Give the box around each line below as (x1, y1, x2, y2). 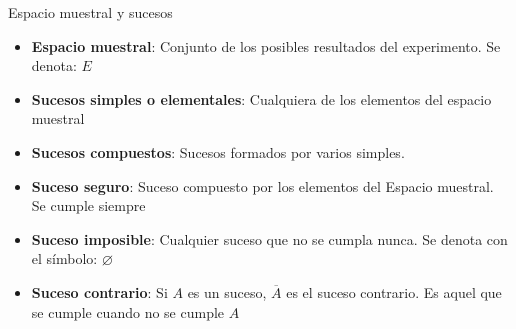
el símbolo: (31, 248, 98, 269)
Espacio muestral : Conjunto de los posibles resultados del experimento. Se (31, 35, 501, 56)
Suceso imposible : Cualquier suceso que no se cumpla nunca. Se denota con (31, 228, 508, 249)
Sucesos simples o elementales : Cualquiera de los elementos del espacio (31, 88, 492, 109)
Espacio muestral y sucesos (8, 2, 173, 22)
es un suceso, (187, 281, 267, 302)
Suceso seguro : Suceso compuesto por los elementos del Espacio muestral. (31, 175, 494, 196)
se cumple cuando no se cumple (31, 301, 225, 322)
